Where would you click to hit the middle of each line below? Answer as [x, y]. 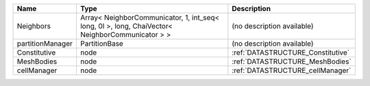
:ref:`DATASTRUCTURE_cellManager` [292, 70]
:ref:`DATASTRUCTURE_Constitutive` [291, 53]
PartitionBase [101, 43]
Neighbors [34, 26]
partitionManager [45, 43]
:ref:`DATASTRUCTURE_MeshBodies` [292, 61]
